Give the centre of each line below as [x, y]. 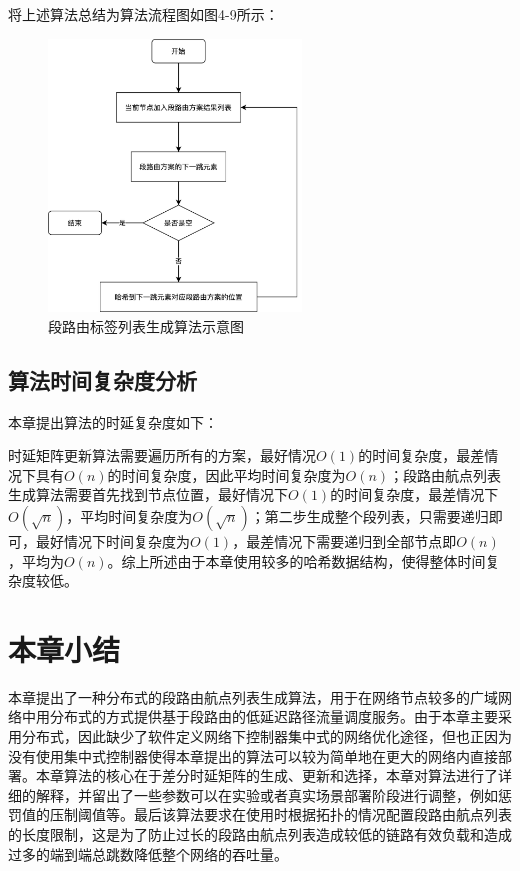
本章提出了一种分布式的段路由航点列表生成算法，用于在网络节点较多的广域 [253, 696]
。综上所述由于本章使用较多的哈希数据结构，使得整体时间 [296, 560]
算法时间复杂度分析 [102, 379]
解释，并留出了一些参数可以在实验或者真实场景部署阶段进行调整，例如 [266, 794]
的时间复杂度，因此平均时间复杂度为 [226, 474]
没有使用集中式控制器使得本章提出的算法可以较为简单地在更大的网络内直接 [253, 755]
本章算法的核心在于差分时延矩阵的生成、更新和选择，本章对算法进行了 [266, 775]
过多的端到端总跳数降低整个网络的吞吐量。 [148, 853]
